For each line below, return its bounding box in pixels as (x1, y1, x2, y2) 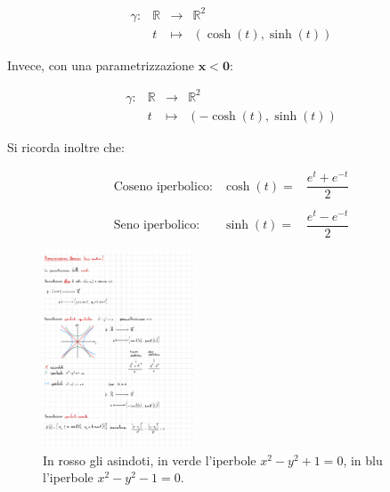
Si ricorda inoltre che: (7, 137, 125, 156)
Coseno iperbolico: (113, 180, 213, 193)
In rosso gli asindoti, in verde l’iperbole (43, 450, 256, 469)
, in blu (343, 450, 383, 469)
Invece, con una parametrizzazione (7, 55, 195, 74)
